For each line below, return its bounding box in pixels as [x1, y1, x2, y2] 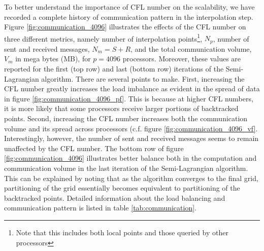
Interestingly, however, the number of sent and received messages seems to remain [4, 133, 259, 144]
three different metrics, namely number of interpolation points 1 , [4, 31, 203, 44]
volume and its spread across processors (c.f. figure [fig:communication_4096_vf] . [4, 123, 258, 133]
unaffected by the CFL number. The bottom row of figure [4, 142, 184, 153]
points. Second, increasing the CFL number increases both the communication [4, 113, 248, 124]
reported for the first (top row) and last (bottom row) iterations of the [4, 63, 224, 74]
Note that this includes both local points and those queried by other [16, 227, 228, 237]
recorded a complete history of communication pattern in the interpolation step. [4, 11, 253, 22]
